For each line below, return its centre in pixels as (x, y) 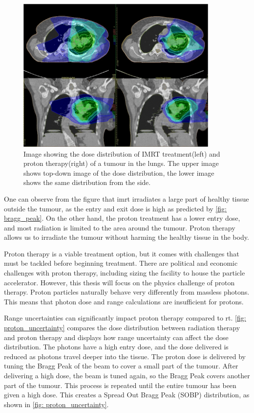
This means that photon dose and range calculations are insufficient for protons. (124, 301)
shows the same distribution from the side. (87, 182)
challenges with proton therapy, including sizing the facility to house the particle (125, 273)
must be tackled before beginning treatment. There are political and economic (121, 263)
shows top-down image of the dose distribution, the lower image (119, 172)
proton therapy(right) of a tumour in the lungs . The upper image (121, 163)
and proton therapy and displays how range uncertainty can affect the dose (116, 337)
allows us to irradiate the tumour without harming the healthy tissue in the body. (127, 237)
